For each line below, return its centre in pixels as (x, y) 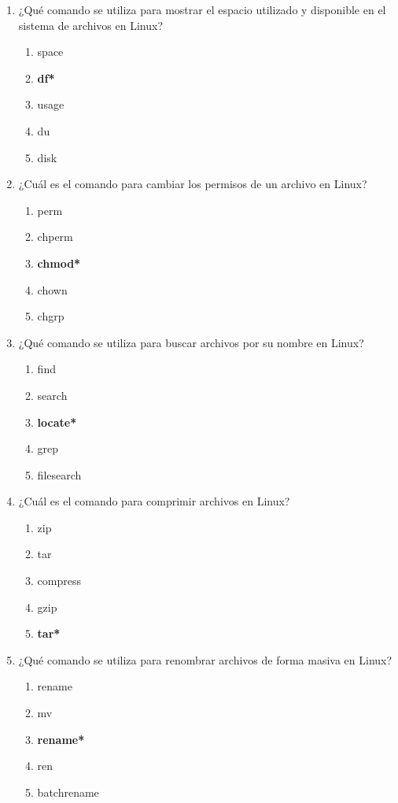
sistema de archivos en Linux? (91, 25)
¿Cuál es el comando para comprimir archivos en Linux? (154, 501)
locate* (57, 422)
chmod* (59, 263)
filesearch (59, 474)
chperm (55, 237)
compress (59, 581)
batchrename (68, 792)
